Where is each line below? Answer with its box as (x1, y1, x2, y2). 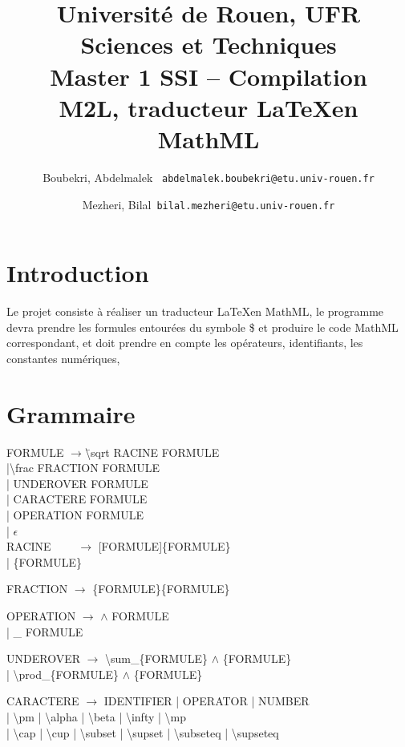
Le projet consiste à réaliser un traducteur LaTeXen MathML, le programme (6, 303, 384, 320)
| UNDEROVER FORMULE (6, 474, 148, 491)
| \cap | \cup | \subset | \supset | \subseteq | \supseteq (6, 724, 279, 741)
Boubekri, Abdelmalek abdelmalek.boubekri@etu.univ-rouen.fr (43, 168, 375, 185)
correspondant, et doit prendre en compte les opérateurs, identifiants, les (6, 334, 363, 351)
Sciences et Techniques (80, 28, 337, 61)
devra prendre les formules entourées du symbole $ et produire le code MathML (6, 318, 399, 335)
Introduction (6, 256, 149, 289)
